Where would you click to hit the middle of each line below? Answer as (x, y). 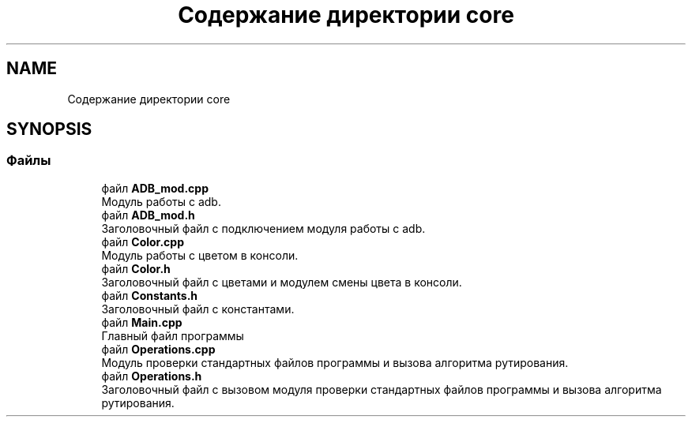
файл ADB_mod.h (148, 215)
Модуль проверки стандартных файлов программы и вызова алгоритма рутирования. (335, 362)
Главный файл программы (173, 335)
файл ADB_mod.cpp (155, 188)
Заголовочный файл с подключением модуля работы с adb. (263, 228)
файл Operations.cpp (158, 349)
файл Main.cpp (142, 322)
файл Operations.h (152, 376)
